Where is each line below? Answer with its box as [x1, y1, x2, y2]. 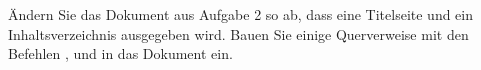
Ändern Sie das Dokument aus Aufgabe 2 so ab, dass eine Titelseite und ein [8, 4, 474, 24]
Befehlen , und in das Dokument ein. [8, 43, 233, 64]
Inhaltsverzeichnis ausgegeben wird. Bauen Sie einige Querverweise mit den [8, 23, 469, 44]
